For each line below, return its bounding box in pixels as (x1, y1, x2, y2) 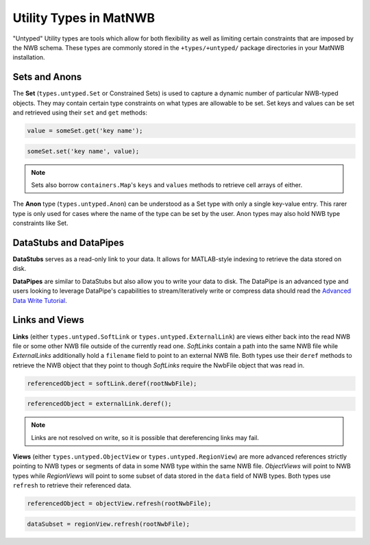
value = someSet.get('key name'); (27, 127, 143, 134)
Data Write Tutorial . (12, 296, 68, 304)
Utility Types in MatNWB (12, 10, 156, 25)
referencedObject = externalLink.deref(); (27, 400, 172, 408)
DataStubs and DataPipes (12, 237, 125, 248)
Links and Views (12, 314, 85, 326)
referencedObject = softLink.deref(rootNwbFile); (27, 379, 197, 387)
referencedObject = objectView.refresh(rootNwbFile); (27, 500, 212, 507)
